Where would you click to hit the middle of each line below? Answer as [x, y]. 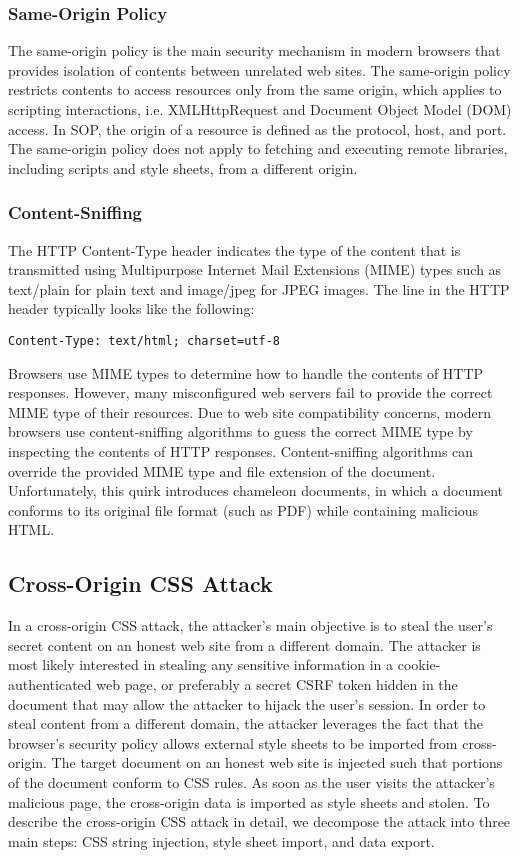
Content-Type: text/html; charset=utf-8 [144, 340]
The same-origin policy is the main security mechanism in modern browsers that [254, 50]
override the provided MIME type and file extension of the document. [222, 470]
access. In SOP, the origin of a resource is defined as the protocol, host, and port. [257, 128]
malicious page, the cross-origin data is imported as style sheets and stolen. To [249, 801]
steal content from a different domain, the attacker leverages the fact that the [246, 723]
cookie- [419, 664]
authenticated [50, 683]
